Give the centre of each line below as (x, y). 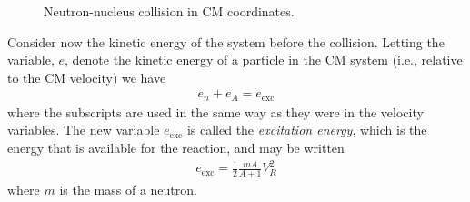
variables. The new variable (84, 130)
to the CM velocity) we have (87, 77)
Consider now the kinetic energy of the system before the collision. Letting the (226, 41)
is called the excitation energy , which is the (307, 130)
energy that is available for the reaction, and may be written (176, 148)
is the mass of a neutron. (128, 189)
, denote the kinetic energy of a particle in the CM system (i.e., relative (263, 60)
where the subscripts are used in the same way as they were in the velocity (215, 111)
